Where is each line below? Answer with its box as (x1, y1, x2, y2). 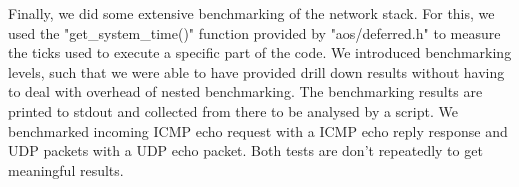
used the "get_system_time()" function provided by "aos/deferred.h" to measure (8, 22, 501, 43)
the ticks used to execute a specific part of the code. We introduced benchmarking (8, 42, 512, 63)
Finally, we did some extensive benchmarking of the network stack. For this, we (8, 3, 495, 23)
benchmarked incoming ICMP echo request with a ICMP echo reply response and (8, 120, 508, 141)
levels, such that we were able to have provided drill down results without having (8, 61, 505, 82)
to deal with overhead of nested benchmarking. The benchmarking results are (8, 81, 483, 102)
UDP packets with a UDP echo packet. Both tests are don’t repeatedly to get (8, 140, 483, 161)
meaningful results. (8, 159, 124, 180)
